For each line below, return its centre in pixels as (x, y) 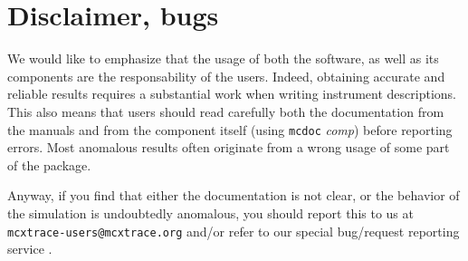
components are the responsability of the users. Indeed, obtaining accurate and (226, 76)
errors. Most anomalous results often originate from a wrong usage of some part (229, 147)
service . (30, 249)
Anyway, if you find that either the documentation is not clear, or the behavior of (234, 195)
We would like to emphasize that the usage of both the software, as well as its (223, 58)
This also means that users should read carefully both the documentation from (226, 111)
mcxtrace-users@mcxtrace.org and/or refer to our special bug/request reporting (234, 231)
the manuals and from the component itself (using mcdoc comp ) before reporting (230, 129)
